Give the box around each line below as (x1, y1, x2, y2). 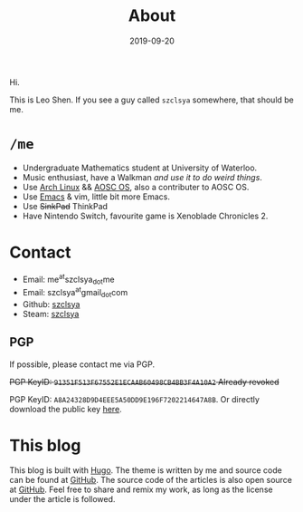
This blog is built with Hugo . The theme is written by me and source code (9, 465, 282, 476)
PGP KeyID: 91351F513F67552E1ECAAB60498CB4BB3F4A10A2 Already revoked (9, 376, 279, 387)
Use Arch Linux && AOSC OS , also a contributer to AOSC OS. (22, 181, 250, 192)
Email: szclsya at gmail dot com (22, 285, 128, 300)
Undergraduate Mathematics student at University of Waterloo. (22, 162, 258, 173)
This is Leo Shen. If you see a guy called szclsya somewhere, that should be (9, 94, 294, 105)
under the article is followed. (9, 494, 116, 505)
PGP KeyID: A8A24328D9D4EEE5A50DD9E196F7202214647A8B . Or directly (9, 393, 260, 404)
